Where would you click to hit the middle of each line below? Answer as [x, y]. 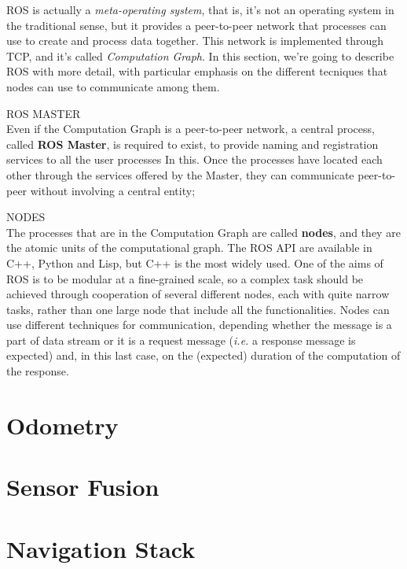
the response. [38, 371]
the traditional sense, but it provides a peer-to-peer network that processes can [196, 25]
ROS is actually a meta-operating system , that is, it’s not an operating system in [200, 9]
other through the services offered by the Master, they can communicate [180, 174]
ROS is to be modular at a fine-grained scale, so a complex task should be [185, 278]
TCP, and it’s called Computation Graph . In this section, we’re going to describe [200, 55]
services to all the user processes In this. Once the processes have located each [194, 159]
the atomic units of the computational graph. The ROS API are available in [189, 248]
